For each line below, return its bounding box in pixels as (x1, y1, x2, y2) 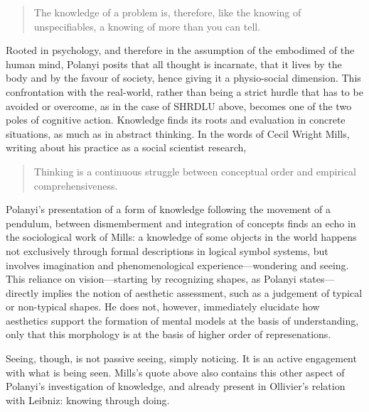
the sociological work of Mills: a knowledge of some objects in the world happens (6, 229, 357, 244)
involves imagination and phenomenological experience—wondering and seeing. (6, 257, 349, 272)
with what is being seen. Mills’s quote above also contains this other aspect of (6, 364, 345, 379)
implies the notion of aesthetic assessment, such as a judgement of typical (41, 285, 363, 300)
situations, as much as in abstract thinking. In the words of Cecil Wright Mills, (6, 126, 350, 141)
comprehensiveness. (33, 178, 118, 193)
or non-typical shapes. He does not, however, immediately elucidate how (6, 299, 320, 314)
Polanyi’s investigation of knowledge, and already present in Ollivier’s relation (6, 379, 346, 394)
